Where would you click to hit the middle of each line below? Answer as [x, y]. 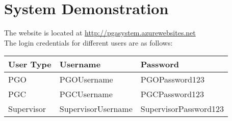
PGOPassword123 [172, 79]
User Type [30, 64]
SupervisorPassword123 [182, 109]
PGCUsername [86, 94]
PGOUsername [86, 79]
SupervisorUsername [96, 109]
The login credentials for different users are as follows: [88, 42]
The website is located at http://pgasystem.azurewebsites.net [100, 33]
